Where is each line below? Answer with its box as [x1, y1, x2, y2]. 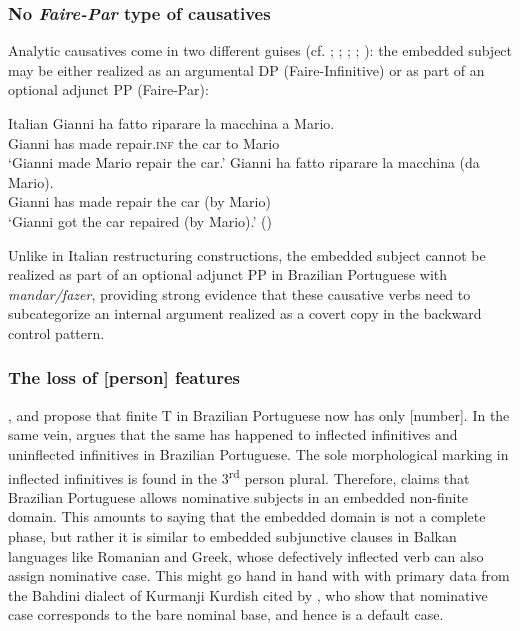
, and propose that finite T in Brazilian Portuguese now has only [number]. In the [8, 404, 510, 425]
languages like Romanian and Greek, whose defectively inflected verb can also [8, 545, 484, 566]
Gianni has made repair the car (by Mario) [8, 191, 271, 212]
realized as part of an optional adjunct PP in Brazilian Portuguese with [8, 264, 448, 285]
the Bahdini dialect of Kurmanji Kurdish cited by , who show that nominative [8, 584, 488, 605]
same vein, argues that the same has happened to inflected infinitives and [8, 424, 458, 445]
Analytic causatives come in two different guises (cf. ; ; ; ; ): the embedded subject [8, 40, 513, 61]
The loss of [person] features [8, 365, 241, 390]
